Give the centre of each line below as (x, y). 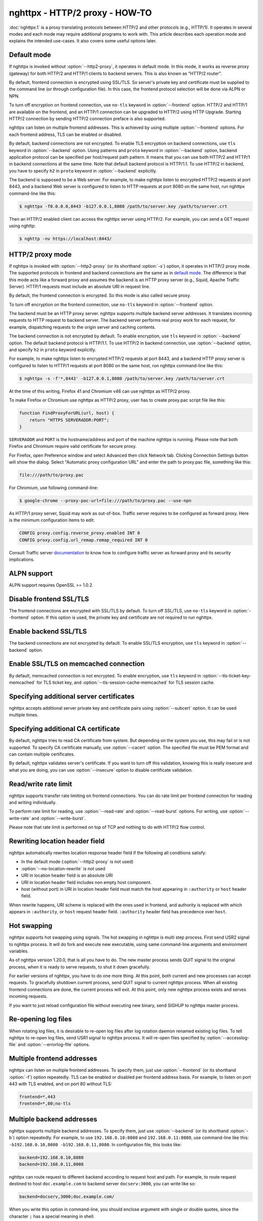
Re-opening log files (40, 1019)
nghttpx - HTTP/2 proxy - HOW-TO (80, 13)
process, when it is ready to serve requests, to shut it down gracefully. (80, 967)
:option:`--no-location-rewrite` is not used (63, 868)
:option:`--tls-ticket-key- (227, 675)
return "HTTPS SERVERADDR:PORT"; (69, 420)
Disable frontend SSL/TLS (49, 599)
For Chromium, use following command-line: (54, 488)
